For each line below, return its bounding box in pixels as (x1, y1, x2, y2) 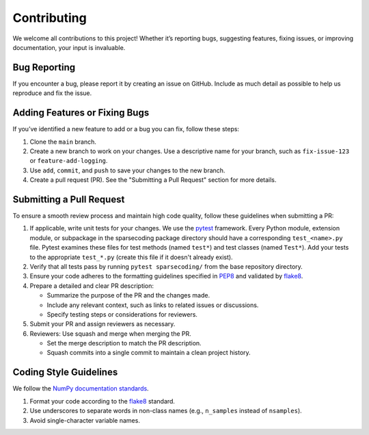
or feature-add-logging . (29, 157, 108, 165)
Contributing (12, 10, 87, 25)
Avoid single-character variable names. (29, 416, 140, 424)
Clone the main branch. (29, 137, 97, 146)
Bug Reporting (12, 62, 76, 73)
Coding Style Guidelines (12, 367, 118, 378)
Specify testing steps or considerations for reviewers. (46, 310, 198, 318)
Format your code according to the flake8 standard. (29, 397, 176, 405)
